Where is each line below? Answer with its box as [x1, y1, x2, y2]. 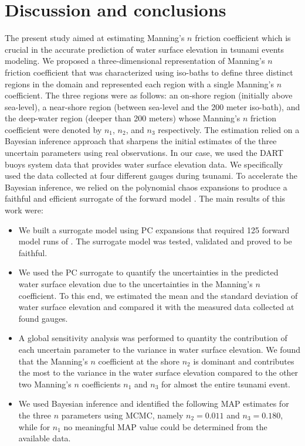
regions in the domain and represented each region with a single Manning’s [5, 77, 274, 90]
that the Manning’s [18, 355, 88, 367]
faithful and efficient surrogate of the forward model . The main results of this [5, 192, 286, 205]
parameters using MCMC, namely [61, 408, 184, 421]
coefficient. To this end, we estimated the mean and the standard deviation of [18, 289, 298, 301]
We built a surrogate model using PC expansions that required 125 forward [18, 223, 290, 236]
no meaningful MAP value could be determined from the [63, 420, 267, 433]
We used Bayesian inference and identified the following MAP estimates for [18, 397, 289, 410]
